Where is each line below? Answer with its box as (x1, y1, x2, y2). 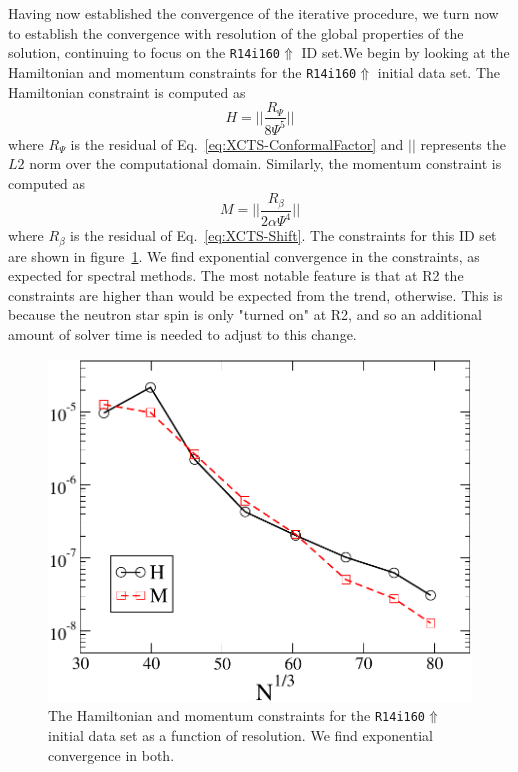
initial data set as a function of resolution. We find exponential (48, 724, 433, 745)
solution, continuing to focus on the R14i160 (8, 42, 280, 63)
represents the (420, 133, 506, 154)
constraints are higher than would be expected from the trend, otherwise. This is (8, 284, 503, 305)
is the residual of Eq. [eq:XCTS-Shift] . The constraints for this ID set (70, 225, 497, 246)
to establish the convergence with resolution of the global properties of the (8, 22, 464, 43)
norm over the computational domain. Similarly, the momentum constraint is (29, 153, 502, 174)
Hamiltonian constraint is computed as (8, 81, 246, 102)
